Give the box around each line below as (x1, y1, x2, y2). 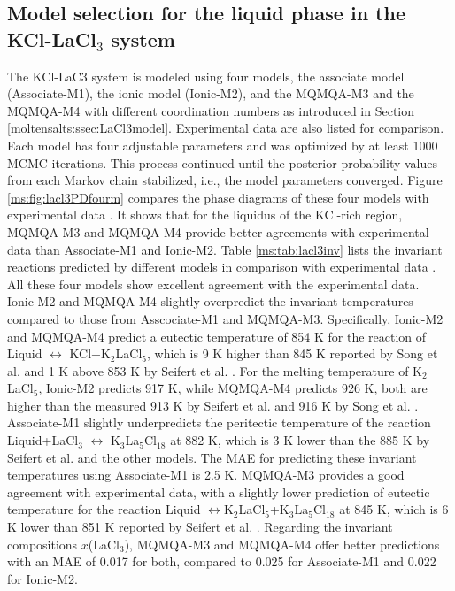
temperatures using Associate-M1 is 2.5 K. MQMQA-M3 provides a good (7, 465, 405, 484)
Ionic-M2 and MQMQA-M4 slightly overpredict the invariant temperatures (7, 292, 413, 311)
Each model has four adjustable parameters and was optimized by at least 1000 (7, 135, 438, 154)
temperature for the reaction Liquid (7, 500, 201, 518)
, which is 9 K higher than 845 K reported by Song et (146, 344, 438, 363)
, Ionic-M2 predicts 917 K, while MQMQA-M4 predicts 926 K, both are (38, 379, 428, 397)
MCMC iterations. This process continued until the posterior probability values (7, 153, 438, 172)
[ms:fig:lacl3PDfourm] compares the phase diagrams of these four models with (7, 188, 429, 206)
